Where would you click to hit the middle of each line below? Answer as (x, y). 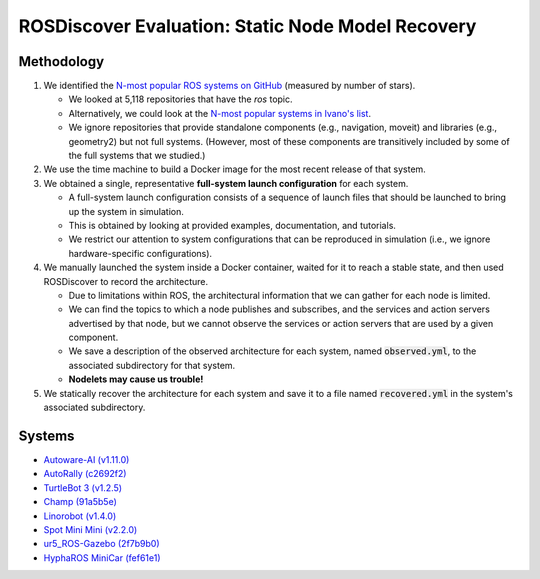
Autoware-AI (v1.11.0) (86, 459)
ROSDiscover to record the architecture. (126, 281)
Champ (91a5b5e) (80, 502)
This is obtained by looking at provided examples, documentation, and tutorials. (232, 225)
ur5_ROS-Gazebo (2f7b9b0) (101, 544)
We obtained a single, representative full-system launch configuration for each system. (226, 183)
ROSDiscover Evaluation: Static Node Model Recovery (247, 26)
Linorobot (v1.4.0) (80, 516)
